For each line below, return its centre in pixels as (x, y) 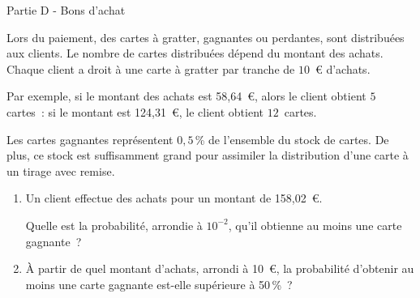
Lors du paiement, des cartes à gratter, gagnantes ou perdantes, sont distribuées (206, 37)
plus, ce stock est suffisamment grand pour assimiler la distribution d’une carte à (208, 155)
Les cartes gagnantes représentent (90, 139)
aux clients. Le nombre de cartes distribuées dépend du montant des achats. (195, 53)
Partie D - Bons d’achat (66, 10)
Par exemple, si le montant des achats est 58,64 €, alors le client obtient (186, 96)
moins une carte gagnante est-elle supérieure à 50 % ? (159, 284)
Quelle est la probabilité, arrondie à (114, 225)
